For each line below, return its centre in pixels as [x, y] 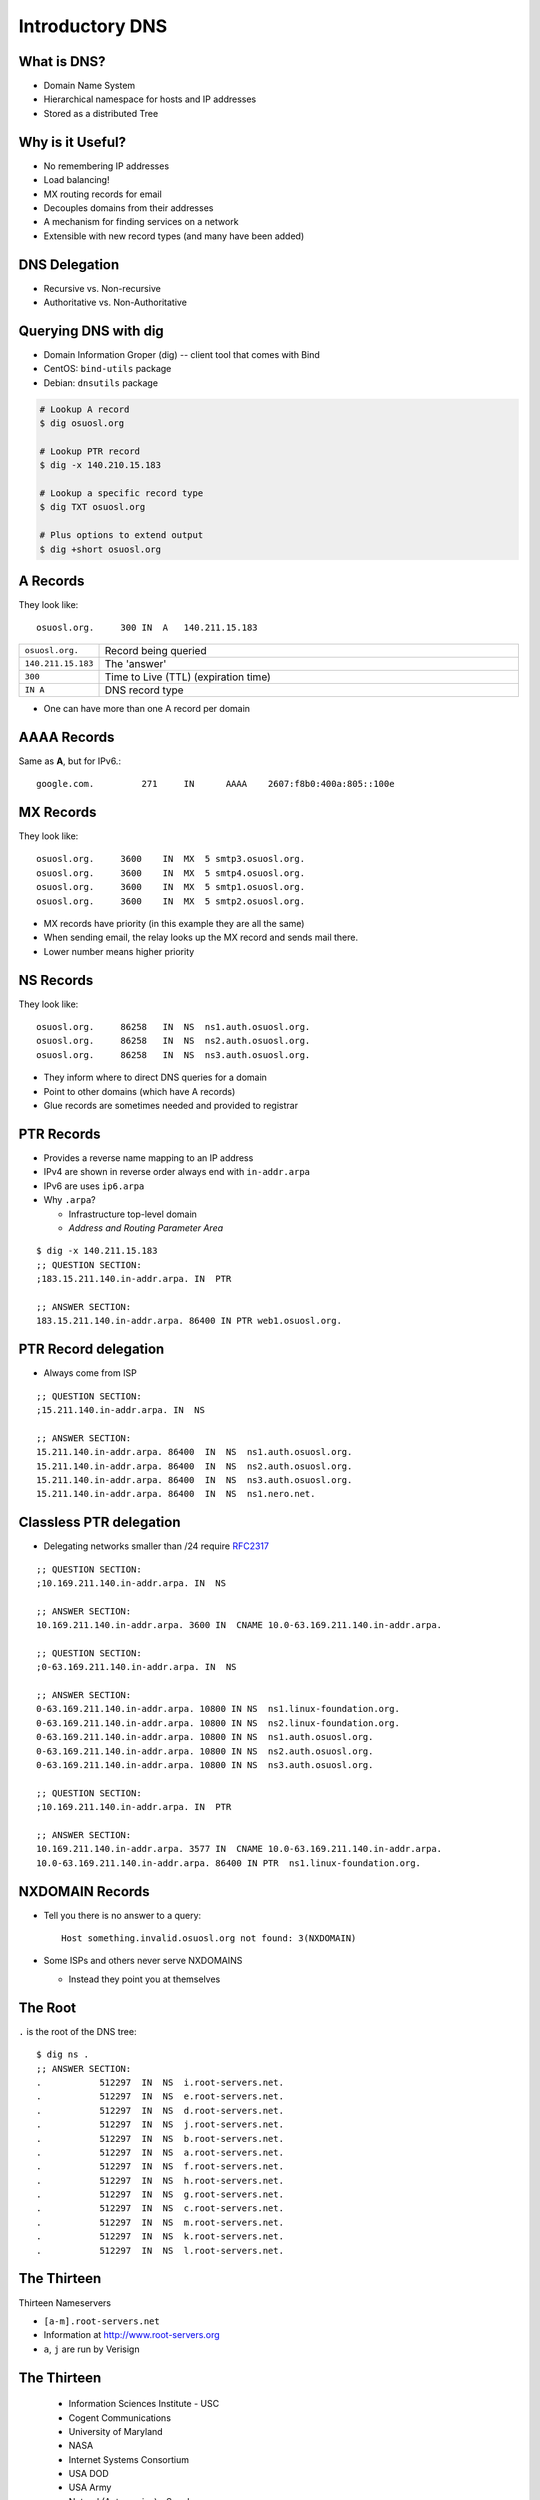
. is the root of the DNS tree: [77, 2031]
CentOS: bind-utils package [107, 369]
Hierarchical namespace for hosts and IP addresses [150, 99]
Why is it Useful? [72, 141]
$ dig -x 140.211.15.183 [97, 1251]
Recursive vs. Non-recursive [102, 288]
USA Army [90, 2487]
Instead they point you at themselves [144, 1979]
